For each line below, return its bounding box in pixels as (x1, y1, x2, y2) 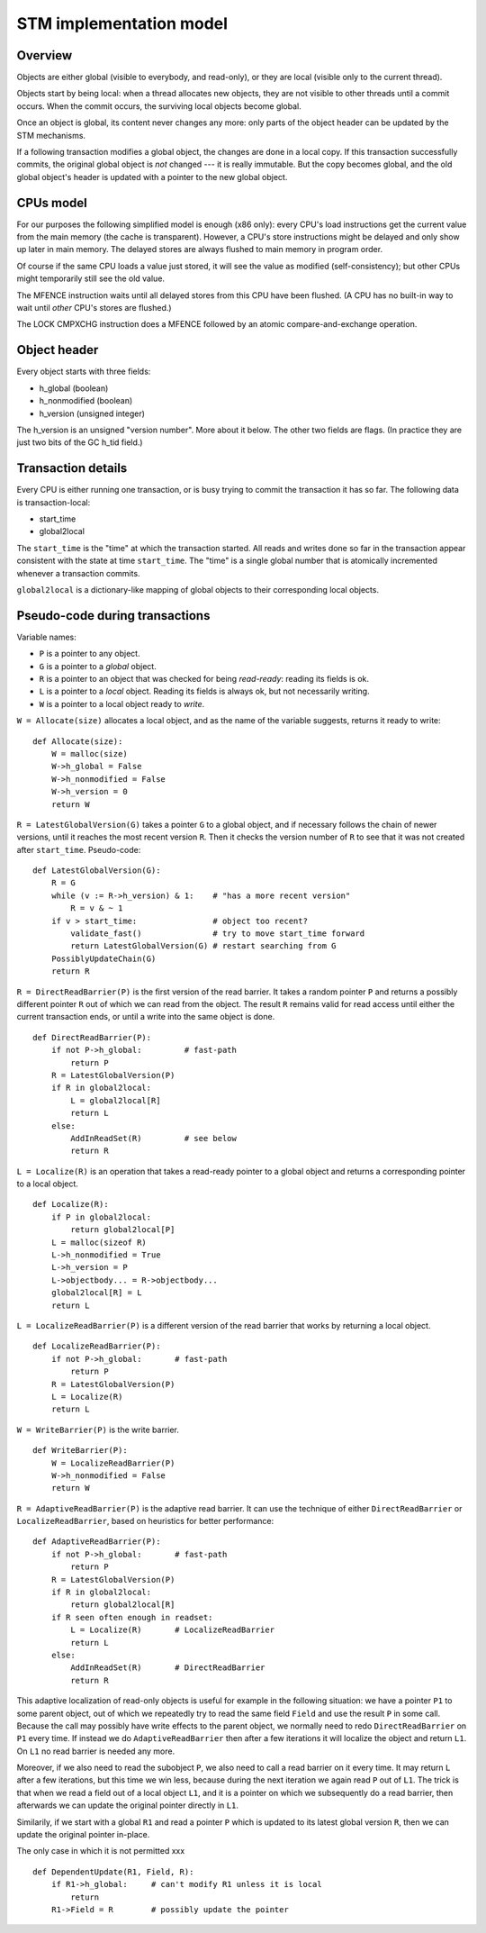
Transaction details (16, 460, 128, 476)
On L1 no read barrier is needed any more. (16, 1746, 175, 1756)
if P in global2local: (50, 1212, 152, 1222)
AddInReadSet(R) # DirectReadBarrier (70, 1663, 265, 1673)
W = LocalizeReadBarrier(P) (50, 1457, 175, 1468)
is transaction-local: (16, 496, 91, 508)
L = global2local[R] (70, 1095, 161, 1105)
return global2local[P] (70, 1225, 175, 1235)
